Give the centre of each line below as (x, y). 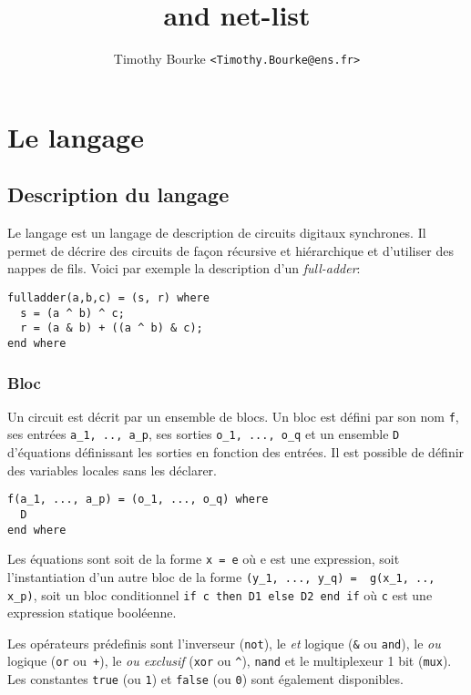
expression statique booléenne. (92, 613)
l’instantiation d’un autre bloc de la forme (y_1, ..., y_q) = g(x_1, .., (221, 576)
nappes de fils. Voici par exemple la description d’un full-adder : (184, 268)
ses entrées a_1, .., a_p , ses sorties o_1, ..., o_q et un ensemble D (204, 434)
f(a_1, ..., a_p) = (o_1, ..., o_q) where (138, 500)
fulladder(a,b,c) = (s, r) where (108, 297)
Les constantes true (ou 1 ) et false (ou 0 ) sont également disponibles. (205, 679)
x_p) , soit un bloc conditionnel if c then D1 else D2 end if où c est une (220, 594)
